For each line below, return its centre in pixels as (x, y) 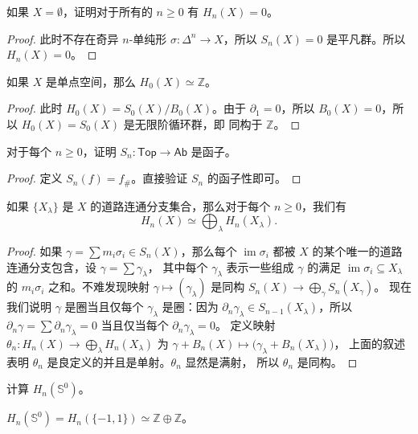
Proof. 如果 (35, 251)
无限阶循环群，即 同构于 (199, 123)
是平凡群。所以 (366, 38)
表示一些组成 (260, 266)
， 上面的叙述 (370, 343)
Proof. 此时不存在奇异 (63, 38)
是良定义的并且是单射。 (109, 361)
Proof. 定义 (35, 178)
